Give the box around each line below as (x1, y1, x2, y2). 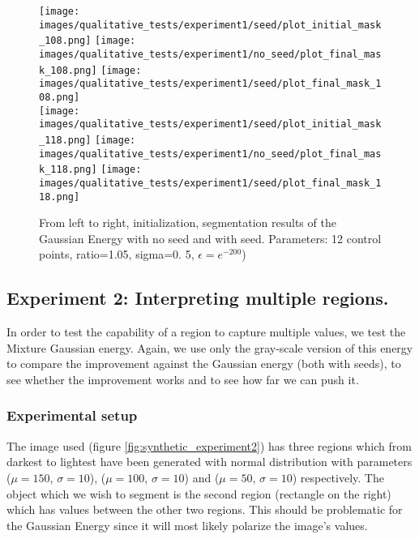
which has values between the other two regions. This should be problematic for (6, 501, 403, 518)
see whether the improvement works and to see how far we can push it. (6, 370, 359, 387)
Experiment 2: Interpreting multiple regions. (6, 285, 389, 310)
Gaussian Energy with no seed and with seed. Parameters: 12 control (39, 229, 382, 246)
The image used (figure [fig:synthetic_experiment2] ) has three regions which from (6, 437, 412, 454)
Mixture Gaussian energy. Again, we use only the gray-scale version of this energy (6, 339, 413, 356)
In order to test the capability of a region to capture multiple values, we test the (6, 323, 406, 340)
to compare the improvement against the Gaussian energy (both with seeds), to (6, 355, 401, 372)
